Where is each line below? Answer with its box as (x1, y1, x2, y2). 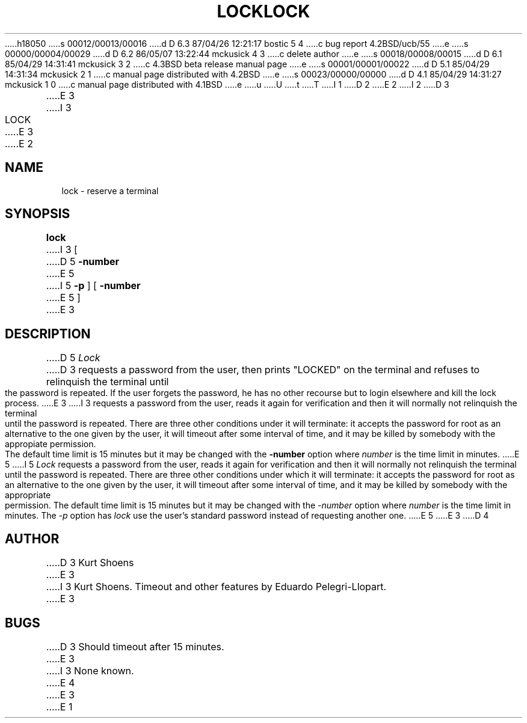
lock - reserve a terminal (61, 185, 159, 196)
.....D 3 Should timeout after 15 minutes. (46, 640, 224, 653)
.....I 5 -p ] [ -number (46, 279, 141, 292)
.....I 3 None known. (46, 664, 134, 677)
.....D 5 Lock (46, 352, 100, 364)
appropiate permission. (5, 439, 96, 450)
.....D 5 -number (46, 255, 120, 268)
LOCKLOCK (217, 1, 310, 22)
